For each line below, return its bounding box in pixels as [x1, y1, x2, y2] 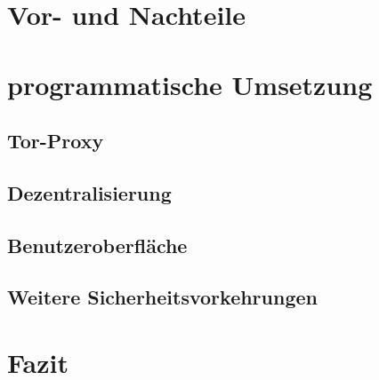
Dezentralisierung [7, 178, 172, 206]
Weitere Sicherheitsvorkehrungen [7, 283, 318, 311]
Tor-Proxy [7, 127, 104, 154]
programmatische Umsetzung [7, 66, 373, 102]
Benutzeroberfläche [7, 231, 188, 258]
